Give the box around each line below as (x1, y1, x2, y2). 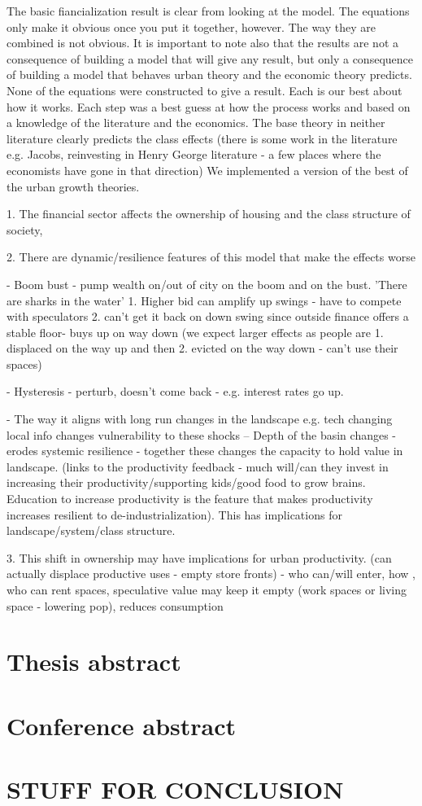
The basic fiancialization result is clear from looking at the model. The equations (7, 2, 410, 19)
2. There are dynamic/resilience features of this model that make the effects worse (7, 248, 415, 265)
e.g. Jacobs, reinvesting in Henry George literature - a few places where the (7, 146, 381, 163)
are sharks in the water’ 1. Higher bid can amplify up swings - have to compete (7, 291, 402, 309)
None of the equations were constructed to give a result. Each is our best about (7, 81, 402, 99)
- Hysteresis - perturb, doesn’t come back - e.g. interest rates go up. (7, 383, 344, 400)
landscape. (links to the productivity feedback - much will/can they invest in (7, 458, 389, 475)
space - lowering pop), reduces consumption (7, 597, 224, 614)
